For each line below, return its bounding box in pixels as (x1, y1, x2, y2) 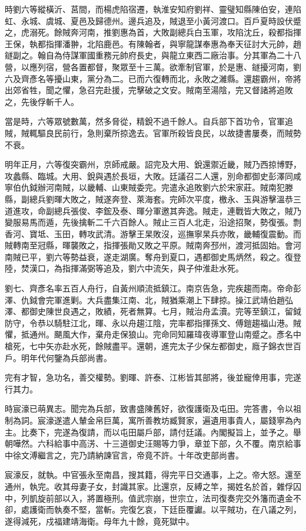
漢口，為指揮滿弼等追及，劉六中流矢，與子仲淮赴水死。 (29, 262, 244, 274)
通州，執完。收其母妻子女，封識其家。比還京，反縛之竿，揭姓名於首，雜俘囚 (5, 480, 301, 492)
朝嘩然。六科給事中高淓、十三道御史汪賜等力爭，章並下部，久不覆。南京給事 (5, 437, 301, 450)
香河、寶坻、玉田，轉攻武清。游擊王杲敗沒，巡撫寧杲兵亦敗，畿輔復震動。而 (5, 227, 301, 240)
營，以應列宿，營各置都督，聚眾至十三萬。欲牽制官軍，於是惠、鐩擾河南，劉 (5, 60, 301, 73)
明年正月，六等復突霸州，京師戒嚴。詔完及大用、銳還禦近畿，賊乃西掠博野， (5, 158, 301, 171)
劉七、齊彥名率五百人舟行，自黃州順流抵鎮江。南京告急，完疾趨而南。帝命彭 (5, 282, 301, 294)
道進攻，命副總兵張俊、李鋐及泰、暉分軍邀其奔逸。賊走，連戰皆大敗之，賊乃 (5, 204, 301, 217)
